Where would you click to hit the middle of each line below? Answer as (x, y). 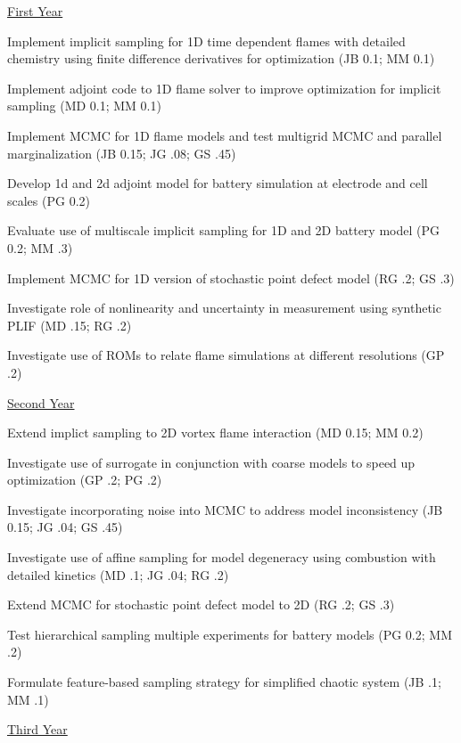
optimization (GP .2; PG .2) (85, 480)
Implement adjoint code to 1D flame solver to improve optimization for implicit (224, 88)
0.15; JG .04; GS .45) (65, 527)
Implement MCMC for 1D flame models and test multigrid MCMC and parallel (225, 135)
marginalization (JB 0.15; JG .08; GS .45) (122, 153)
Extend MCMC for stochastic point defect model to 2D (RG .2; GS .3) (201, 604)
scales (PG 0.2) (49, 200)
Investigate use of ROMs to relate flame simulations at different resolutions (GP (226, 355)
